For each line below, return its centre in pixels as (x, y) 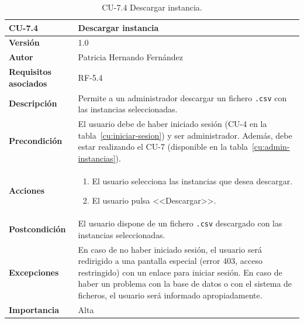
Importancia (34, 309)
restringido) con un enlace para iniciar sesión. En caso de (180, 272)
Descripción (33, 103)
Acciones (27, 190)
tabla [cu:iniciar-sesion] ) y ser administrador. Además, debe (185, 135)
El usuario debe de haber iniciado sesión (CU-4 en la (172, 124)
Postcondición (37, 228)
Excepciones (34, 272)
